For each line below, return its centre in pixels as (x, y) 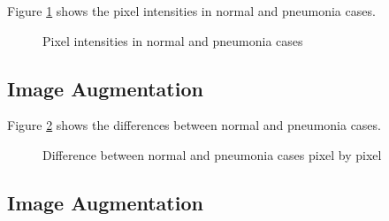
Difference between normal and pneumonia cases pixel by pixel (212, 154)
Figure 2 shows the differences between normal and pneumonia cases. (194, 125)
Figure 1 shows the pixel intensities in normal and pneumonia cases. (191, 11)
